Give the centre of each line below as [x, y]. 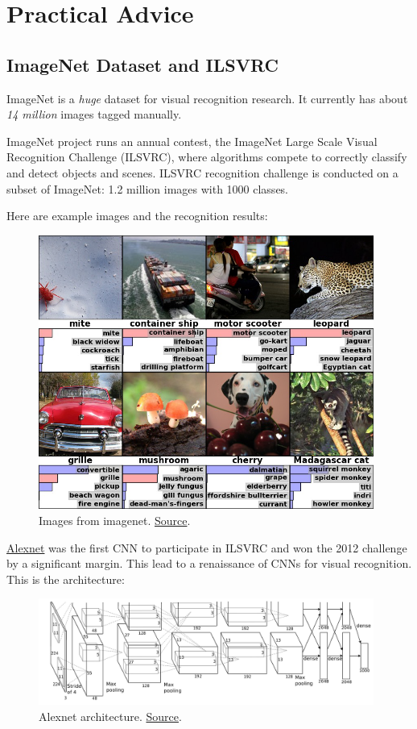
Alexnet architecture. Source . [110, 716]
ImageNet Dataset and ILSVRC [142, 64]
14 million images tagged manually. [94, 114]
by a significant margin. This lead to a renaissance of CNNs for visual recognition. [209, 563]
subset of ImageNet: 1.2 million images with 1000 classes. [148, 188]
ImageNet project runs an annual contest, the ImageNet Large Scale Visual [192, 141]
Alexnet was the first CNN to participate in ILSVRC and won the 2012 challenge [207, 547]
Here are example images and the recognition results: [137, 216]
